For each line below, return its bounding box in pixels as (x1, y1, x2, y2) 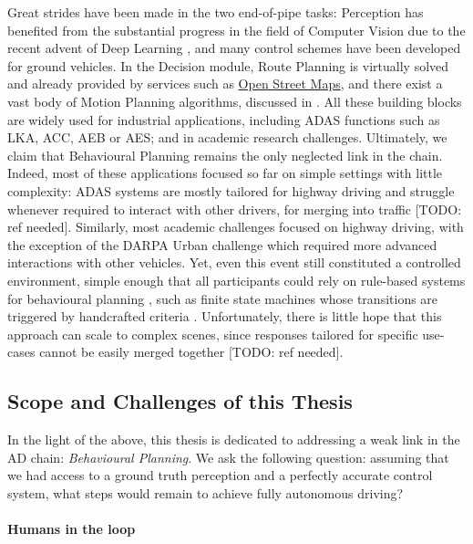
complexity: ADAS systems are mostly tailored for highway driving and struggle (7, 181, 455, 200)
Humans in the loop (7, 519, 136, 539)
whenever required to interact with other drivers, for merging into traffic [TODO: (7, 199, 462, 218)
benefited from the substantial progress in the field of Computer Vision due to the (7, 20, 466, 39)
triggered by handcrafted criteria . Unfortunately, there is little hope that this (7, 307, 442, 326)
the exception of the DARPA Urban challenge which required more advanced (7, 235, 437, 254)
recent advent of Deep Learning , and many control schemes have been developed (7, 38, 461, 58)
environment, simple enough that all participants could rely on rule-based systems (7, 270, 466, 289)
